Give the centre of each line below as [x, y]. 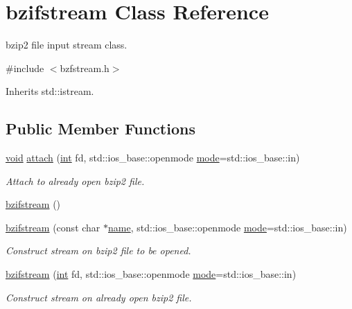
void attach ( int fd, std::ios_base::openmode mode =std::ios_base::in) [153, 158]
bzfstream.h [85, 68]
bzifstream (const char [53, 227]
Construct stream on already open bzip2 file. [99, 297]
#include [25, 68]
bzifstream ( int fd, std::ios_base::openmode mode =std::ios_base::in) [151, 274]
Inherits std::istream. [50, 91]
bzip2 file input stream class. [67, 45]
